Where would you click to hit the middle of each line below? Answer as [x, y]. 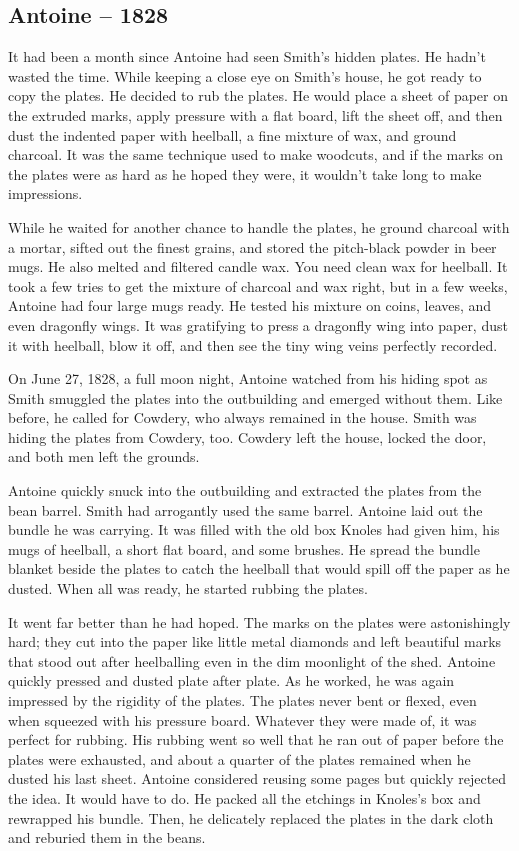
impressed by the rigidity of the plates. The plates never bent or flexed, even [242, 700]
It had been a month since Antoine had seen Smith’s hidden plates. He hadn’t [247, 56]
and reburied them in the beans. [107, 837]
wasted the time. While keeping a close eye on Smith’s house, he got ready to [245, 75]
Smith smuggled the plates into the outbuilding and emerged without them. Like [255, 397]
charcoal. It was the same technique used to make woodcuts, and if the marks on [256, 154]
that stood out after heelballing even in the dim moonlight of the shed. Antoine [252, 660]
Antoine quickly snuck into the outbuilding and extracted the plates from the [245, 490]
